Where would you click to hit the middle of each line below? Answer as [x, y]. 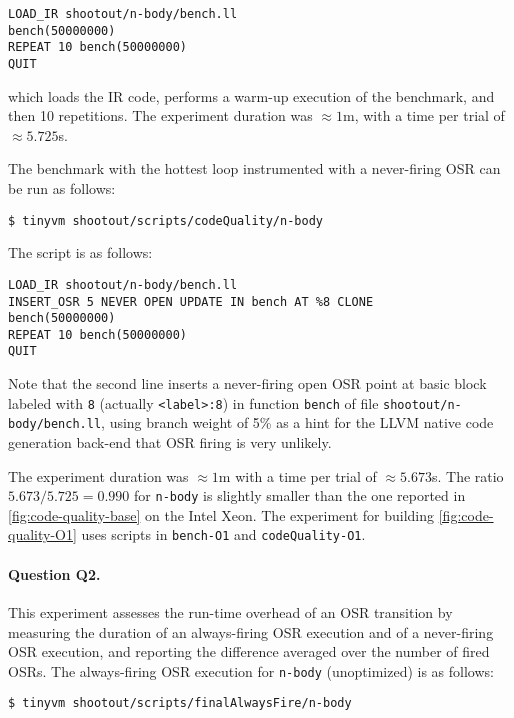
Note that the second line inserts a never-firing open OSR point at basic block [247, 383]
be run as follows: [62, 188]
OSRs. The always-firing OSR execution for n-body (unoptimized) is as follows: [251, 670]
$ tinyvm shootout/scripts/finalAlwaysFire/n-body [180, 703]
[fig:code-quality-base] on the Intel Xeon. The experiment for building [221, 514]
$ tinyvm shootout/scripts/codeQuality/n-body [165, 220]
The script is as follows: [80, 252]
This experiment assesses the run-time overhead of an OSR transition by [230, 611]
